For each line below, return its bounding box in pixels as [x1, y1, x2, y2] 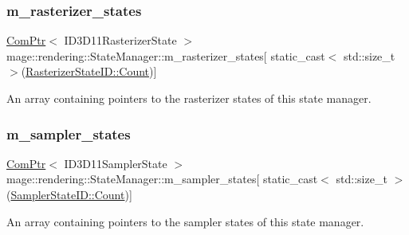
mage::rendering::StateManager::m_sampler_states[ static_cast [6, 170, 318, 187]
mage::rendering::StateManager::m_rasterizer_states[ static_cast [6, 47, 325, 64]
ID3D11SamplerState [64, 155, 167, 171]
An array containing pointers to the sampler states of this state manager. [6, 213, 364, 229]
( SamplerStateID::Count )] [6, 186, 132, 202]
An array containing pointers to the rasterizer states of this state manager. [6, 90, 372, 106]
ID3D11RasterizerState [64, 32, 177, 49]
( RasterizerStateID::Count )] [21, 63, 157, 80]
